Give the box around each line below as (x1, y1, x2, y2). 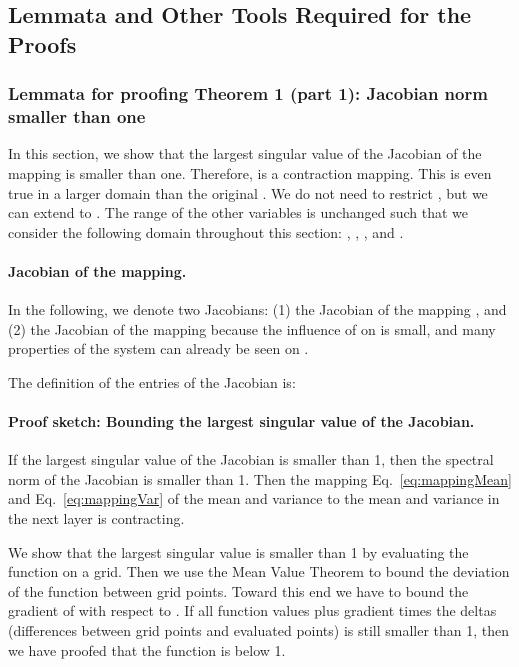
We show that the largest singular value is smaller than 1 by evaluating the (8, 541, 469, 562)
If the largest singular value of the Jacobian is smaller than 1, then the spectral (8, 449, 494, 470)
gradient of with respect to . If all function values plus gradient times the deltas (8, 600, 497, 621)
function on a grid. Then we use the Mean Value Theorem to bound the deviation (8, 561, 510, 582)
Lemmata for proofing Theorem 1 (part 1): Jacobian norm (8, 81, 488, 106)
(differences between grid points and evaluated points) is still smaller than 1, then (8, 620, 510, 640)
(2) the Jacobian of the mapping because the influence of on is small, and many (8, 318, 496, 339)
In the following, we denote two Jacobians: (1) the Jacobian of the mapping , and (8, 299, 507, 320)
